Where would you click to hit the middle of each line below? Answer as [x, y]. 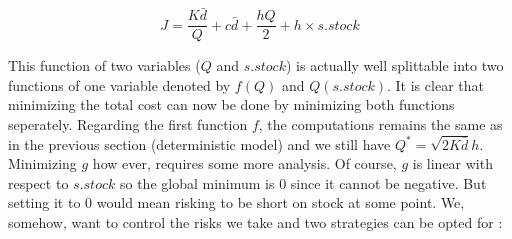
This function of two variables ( [104, 65]
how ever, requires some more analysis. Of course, [244, 163]
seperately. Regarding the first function [128, 124]
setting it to [44, 202]
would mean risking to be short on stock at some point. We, [280, 202]
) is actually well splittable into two [394, 65]
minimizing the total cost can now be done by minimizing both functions [231, 104]
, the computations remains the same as [380, 124]
